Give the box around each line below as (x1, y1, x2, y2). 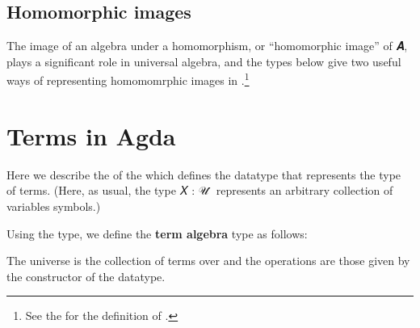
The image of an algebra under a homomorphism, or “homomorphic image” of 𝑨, (6, 37, 408, 54)
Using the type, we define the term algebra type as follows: (6, 225, 308, 242)
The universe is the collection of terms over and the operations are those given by (6, 252, 410, 269)
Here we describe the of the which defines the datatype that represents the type (6, 166, 401, 183)
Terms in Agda (6, 119, 176, 152)
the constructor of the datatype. (6, 267, 166, 284)
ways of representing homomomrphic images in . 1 (6, 69, 250, 89)
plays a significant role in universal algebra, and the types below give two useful (6, 53, 401, 69)
